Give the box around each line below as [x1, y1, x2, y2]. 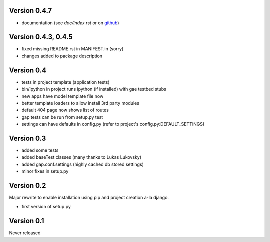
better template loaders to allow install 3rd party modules [21, 100, 140, 106]
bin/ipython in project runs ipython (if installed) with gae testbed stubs [21, 86, 167, 92]
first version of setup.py [21, 204, 71, 210]
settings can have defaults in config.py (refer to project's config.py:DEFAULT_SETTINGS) [21, 121, 205, 127]
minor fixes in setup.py [21, 168, 69, 174]
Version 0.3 [9, 134, 46, 142]
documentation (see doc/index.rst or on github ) [21, 20, 119, 26]
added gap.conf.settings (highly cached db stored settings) [21, 161, 144, 167]
